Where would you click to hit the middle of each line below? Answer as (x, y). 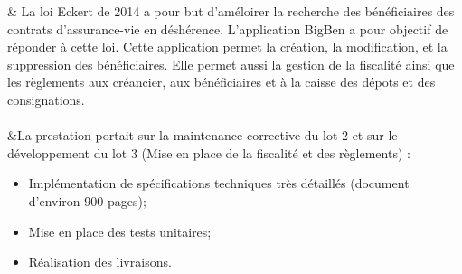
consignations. (46, 99)
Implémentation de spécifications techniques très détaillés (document (219, 183)
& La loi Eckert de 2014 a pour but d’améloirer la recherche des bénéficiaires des (231, 11)
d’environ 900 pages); (87, 200)
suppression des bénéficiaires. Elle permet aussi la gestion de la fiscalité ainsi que (231, 64)
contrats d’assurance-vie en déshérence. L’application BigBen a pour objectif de (228, 28)
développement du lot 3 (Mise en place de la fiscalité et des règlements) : (209, 152)
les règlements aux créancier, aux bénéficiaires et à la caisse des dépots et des (222, 82)
